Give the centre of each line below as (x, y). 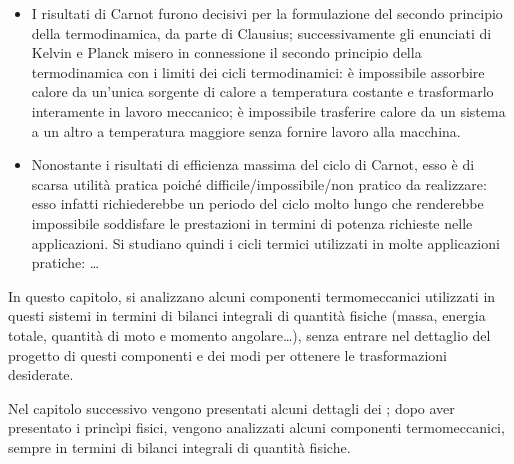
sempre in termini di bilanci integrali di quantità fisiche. (179, 446)
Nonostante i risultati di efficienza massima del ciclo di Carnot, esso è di (253, 164)
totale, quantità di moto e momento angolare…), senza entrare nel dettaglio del (249, 334)
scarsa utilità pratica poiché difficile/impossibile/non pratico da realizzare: (259, 183)
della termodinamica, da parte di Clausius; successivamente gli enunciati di (261, 32)
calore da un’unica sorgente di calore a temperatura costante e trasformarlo (262, 91)
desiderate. (41, 374)
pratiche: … (65, 262)
